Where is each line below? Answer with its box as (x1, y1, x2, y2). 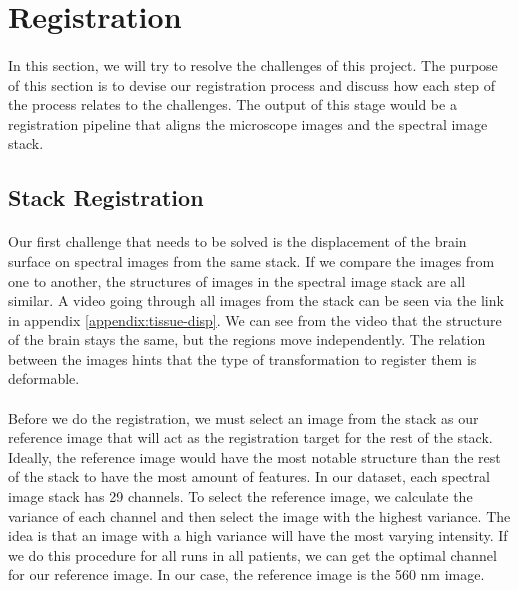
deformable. (8, 368, 80, 389)
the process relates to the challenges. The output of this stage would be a (8, 94, 457, 115)
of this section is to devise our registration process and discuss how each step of (8, 74, 496, 95)
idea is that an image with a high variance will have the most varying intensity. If (8, 525, 508, 546)
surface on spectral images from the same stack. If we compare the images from (8, 250, 495, 271)
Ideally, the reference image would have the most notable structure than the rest (8, 446, 501, 467)
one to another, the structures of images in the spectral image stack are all (8, 270, 466, 291)
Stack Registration (8, 182, 204, 213)
